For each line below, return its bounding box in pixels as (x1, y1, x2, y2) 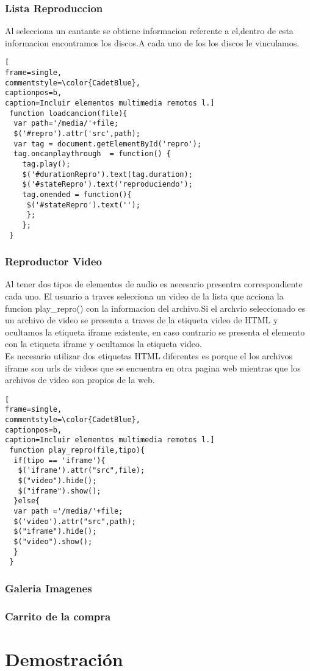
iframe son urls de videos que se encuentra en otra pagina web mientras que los (5, 361, 301, 374)
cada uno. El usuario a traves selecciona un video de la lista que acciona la (5, 290, 284, 303)
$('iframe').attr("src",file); (18, 466, 145, 475)
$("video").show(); (13, 537, 93, 546)
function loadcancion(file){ (9, 109, 128, 118)
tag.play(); (22, 159, 71, 168)
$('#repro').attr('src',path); (13, 129, 140, 138)
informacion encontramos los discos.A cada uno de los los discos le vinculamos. (5, 36, 300, 49)
